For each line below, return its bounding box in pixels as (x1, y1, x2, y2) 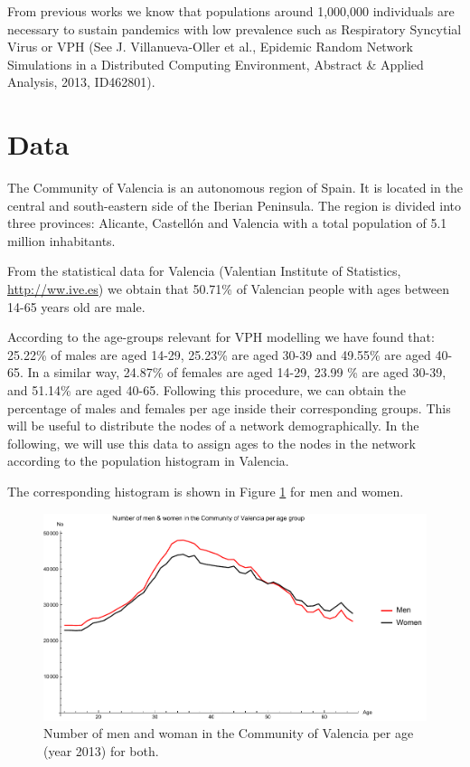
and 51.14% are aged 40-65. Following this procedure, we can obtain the (7, 381, 406, 400)
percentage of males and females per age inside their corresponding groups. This (7, 398, 451, 417)
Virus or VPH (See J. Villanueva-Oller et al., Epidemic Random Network (7, 37, 414, 56)
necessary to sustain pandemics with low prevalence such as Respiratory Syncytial (7, 19, 462, 38)
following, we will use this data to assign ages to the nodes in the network (7, 433, 416, 452)
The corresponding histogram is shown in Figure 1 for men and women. (7, 482, 404, 500)
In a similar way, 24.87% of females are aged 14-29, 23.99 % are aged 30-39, (27, 363, 446, 382)
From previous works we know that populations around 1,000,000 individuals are (7, 2, 455, 20)
